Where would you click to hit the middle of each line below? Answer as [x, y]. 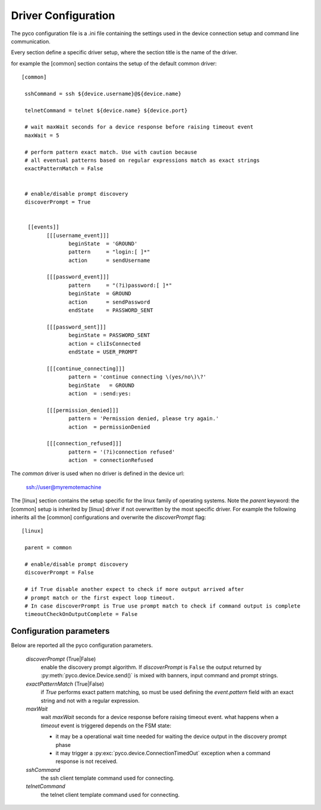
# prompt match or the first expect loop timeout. [100, 598]
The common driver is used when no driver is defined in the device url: [97, 474]
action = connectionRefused [111, 460]
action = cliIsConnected [105, 343]
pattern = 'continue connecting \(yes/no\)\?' [138, 377]
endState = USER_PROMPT [103, 352]
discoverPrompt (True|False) [61, 659]
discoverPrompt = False [59, 573]
